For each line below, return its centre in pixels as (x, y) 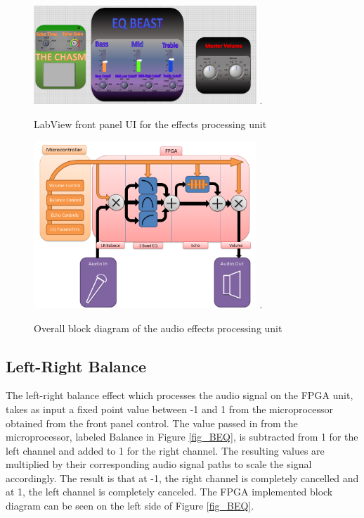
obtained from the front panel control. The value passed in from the (152, 423)
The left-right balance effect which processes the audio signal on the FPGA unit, (180, 395)
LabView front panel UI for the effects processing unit (150, 124)
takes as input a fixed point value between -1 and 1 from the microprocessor (169, 409)
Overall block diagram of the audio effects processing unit (158, 328)
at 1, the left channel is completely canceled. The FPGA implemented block (169, 492)
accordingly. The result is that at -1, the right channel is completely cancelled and (182, 478)
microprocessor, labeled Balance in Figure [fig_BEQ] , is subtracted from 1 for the (182, 437)
